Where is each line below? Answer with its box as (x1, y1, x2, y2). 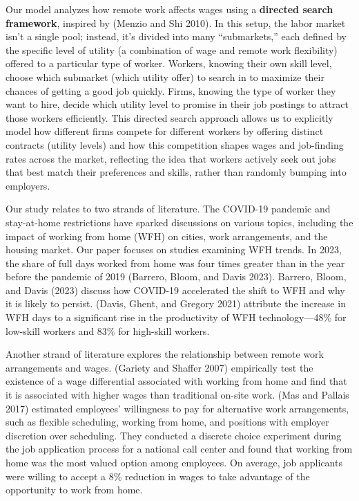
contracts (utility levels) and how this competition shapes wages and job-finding (6, 137, 344, 152)
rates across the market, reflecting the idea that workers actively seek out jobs (6, 151, 336, 165)
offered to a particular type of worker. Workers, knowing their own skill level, (6, 56, 332, 71)
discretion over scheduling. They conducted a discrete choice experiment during (6, 428, 342, 442)
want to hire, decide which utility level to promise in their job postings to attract (6, 97, 349, 111)
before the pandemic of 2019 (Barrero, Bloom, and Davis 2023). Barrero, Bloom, (6, 269, 347, 284)
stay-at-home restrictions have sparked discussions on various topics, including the (6, 215, 353, 229)
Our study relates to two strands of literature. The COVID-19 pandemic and (6, 201, 331, 216)
